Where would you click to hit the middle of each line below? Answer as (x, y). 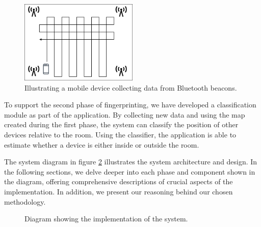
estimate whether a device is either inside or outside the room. (102, 144)
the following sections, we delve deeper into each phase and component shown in (130, 171)
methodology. (25, 201)
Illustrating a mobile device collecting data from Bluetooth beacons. (131, 87)
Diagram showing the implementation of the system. (106, 219)
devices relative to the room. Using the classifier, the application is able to (120, 134)
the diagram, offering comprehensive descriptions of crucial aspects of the (119, 181)
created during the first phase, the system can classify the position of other (121, 124)
